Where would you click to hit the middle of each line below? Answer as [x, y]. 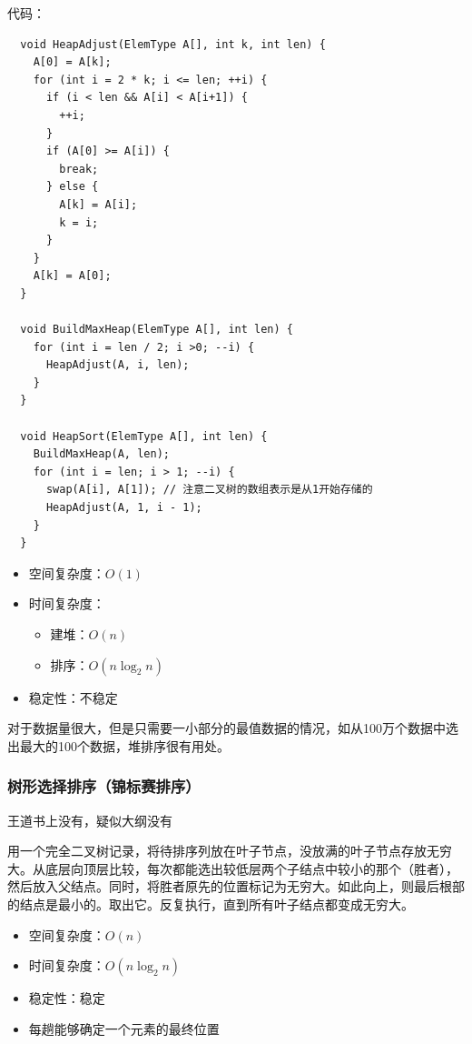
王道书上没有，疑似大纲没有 [90, 820]
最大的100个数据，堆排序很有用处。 [124, 745]
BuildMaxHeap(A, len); [101, 454]
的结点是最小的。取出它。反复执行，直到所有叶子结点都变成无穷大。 [211, 903]
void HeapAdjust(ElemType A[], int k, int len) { [173, 44]
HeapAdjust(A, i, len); [118, 365]
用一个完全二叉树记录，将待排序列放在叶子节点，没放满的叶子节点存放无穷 [230, 851]
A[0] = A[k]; [72, 62]
